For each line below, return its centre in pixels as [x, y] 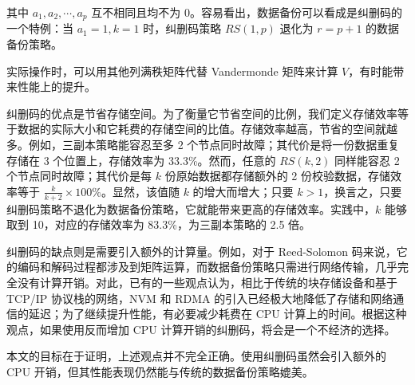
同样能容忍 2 [367, 160]
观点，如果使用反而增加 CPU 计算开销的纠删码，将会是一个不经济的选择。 [201, 329]
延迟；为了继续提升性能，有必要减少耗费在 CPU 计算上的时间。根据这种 [217, 314]
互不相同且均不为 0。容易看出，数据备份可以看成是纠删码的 [247, 12]
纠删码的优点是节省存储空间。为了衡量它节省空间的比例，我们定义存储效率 [202, 113]
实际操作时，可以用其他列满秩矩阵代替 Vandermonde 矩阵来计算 [172, 71]
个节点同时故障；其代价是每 [79, 176]
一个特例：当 [40, 28]
